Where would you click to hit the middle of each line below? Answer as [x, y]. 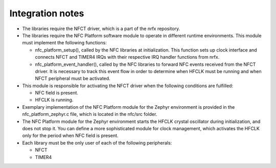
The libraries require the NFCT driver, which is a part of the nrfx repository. [101, 29]
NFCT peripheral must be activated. [73, 79]
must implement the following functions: [64, 43]
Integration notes [47, 13]
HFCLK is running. [54, 100]
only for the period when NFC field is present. [70, 136]
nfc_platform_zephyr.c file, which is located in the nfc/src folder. [90, 114]
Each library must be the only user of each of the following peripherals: [97, 142]
